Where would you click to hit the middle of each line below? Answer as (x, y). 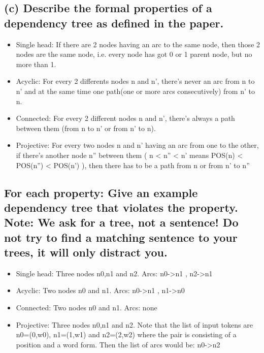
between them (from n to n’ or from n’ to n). (86, 128)
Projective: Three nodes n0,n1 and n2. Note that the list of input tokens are (134, 324)
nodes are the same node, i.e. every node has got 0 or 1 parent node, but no (134, 54)
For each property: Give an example (101, 192)
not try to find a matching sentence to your (121, 237)
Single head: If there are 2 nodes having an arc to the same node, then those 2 (138, 44)
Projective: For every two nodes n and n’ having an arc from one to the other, (137, 145)
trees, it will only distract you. (86, 252)
